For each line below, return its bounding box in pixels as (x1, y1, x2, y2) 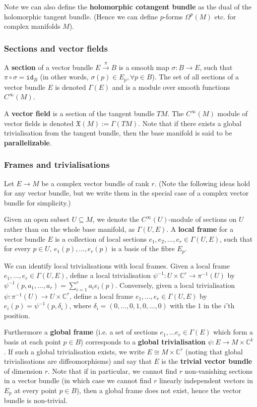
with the (170, 300, 195, 311)
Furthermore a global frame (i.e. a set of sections (4, 327, 158, 337)
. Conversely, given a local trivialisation (115, 279, 235, 290)
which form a (213, 327, 253, 337)
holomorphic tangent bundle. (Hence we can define (4, 11, 158, 21)
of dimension (4, 365, 43, 376)
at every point (14, 385, 57, 395)
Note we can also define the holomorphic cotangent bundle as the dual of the (4, 1, 252, 11)
